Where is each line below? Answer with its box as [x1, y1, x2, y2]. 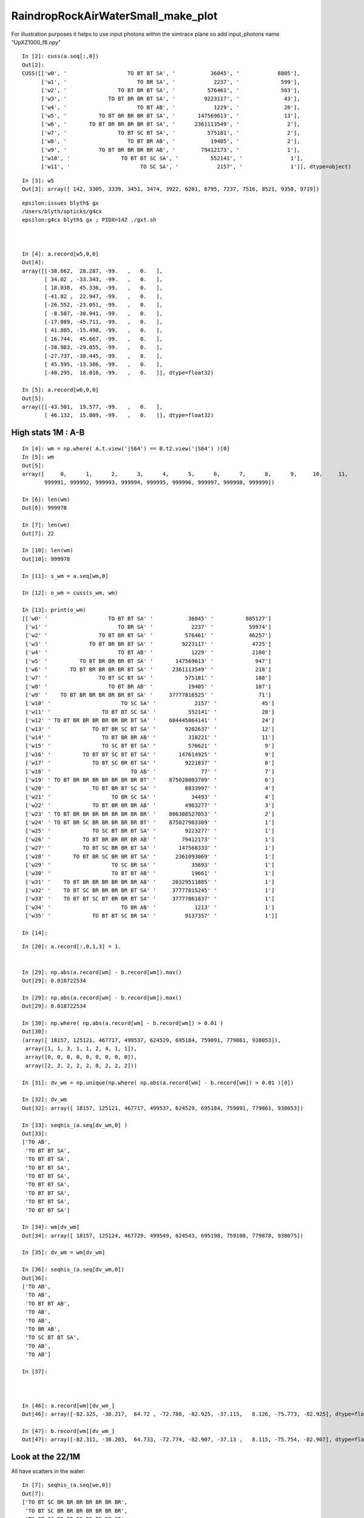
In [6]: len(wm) [22, 496, 70, 503]
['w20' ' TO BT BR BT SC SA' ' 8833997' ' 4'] [25, 785, 275, 792]
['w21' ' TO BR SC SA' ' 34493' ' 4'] [25, 793, 275, 800]
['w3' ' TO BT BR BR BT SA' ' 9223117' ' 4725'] [25, 641, 272, 647]
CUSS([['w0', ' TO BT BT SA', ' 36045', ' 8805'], [22, 70, 300, 77]
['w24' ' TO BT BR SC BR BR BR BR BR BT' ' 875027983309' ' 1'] [25, 819, 275, 826]
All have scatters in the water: [11, 1467, 86, 1475]
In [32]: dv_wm [22, 1096, 67, 1103]
